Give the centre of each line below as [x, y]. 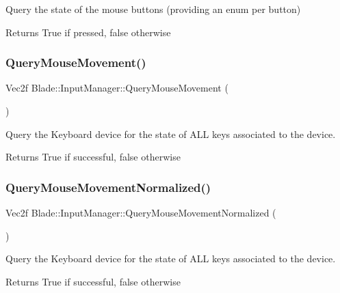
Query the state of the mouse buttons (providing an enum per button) [153, 9]
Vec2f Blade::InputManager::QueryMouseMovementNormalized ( [141, 212]
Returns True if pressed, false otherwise [88, 32]
